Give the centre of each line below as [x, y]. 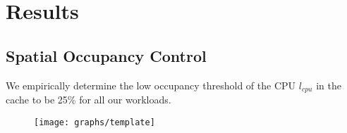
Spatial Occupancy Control [106, 55]
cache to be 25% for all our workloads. [89, 100]
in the [329, 85]
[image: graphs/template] [95, 122]
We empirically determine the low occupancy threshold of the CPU [151, 85]
